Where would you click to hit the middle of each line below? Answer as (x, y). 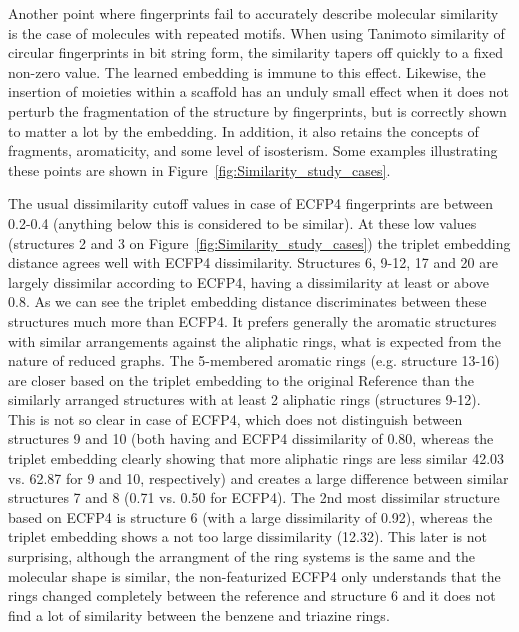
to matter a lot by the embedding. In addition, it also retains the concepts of (243, 130)
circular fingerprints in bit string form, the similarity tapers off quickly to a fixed (255, 52)
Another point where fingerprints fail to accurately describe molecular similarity (253, 13)
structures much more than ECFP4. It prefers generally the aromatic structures (252, 320)
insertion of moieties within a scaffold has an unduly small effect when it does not (258, 91)
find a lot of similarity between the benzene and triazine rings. (199, 614)
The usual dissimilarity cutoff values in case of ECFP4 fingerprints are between (250, 203)
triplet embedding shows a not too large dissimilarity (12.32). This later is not (247, 536)
